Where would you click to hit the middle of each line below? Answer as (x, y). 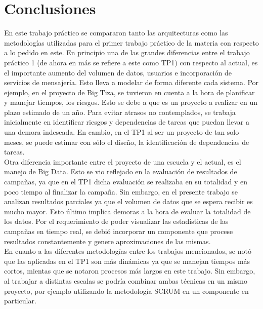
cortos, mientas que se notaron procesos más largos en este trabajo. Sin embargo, (130, 271)
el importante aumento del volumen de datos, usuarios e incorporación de (118, 72)
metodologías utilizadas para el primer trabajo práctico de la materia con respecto (131, 42)
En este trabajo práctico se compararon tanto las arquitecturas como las (116, 33)
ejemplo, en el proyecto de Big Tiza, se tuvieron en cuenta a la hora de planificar (129, 92)
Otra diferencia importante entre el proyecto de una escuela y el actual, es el (123, 161)
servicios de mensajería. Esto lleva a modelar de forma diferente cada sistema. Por (131, 82)
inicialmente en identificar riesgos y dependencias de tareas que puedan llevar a (127, 122)
